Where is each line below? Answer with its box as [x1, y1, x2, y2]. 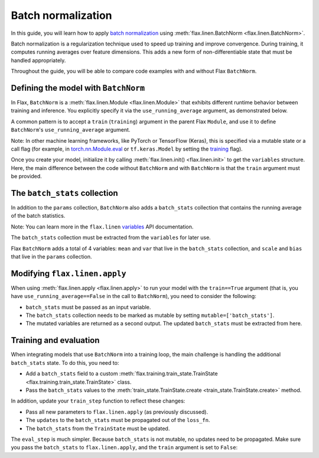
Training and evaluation [11, 335, 100, 345]
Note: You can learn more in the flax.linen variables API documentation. [11, 223, 194, 230]
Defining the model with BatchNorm [11, 83, 145, 93]
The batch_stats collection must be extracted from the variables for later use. [11, 234, 211, 241]
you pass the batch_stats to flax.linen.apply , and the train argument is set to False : [11, 444, 238, 451]
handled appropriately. [11, 57, 66, 64]
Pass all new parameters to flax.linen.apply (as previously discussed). [25, 408, 209, 416]
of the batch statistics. [11, 212, 66, 220]
